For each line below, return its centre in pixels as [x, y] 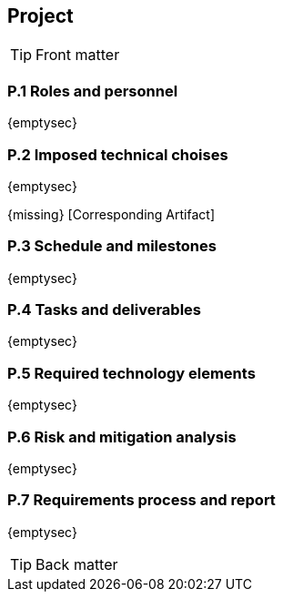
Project [40, 16]
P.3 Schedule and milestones [112, 246]
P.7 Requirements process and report [141, 500]
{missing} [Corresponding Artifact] [111, 214]
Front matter [78, 55]
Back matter [77, 564]
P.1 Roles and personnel [93, 91]
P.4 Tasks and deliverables [104, 310]
